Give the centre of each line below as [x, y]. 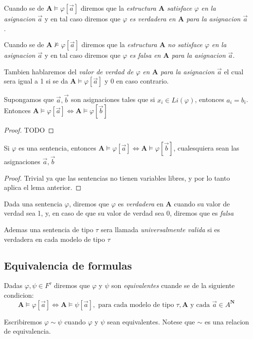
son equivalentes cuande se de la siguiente [173, 285]
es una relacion [227, 321]
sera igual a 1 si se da [36, 81]
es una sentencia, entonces [57, 147]
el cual [234, 71]
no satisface [185, 44]
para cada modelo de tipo [136, 305]
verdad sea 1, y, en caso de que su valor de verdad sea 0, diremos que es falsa [119, 213]
